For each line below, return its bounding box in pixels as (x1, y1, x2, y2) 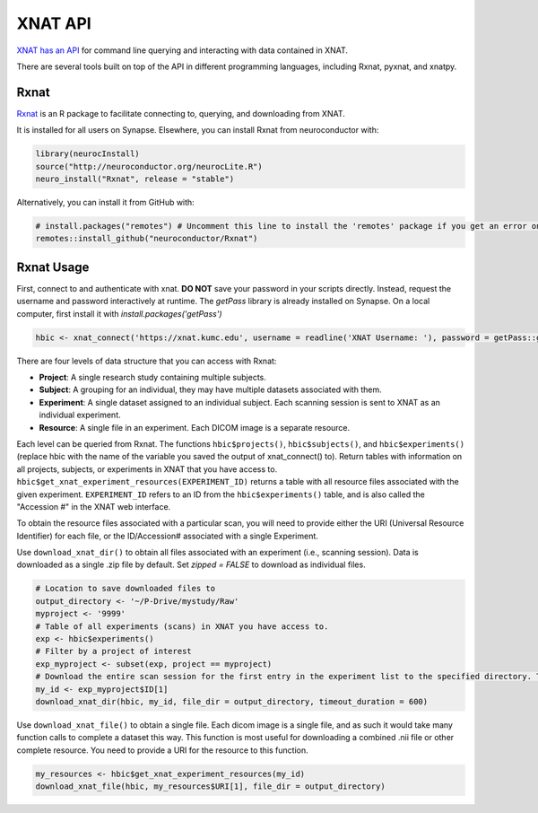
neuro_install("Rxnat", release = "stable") (35, 174, 235, 184)
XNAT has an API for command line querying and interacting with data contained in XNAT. (16, 45, 349, 56)
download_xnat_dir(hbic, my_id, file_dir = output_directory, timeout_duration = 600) (35, 696, 429, 706)
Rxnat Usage (16, 259, 90, 275)
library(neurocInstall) (35, 149, 141, 159)
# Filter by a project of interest (35, 646, 192, 657)
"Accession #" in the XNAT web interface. (16, 501, 171, 511)
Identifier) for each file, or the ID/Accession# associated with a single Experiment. (16, 530, 318, 541)
